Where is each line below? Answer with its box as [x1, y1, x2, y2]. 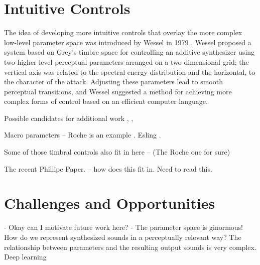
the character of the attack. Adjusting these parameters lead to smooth [4, 76, 223, 87]
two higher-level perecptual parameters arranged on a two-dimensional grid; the [4, 56, 249, 67]
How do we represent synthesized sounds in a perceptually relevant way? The [4, 231, 241, 242]
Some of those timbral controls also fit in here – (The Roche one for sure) [4, 147, 230, 157]
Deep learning [4, 251, 47, 262]
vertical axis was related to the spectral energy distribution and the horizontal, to [4, 66, 255, 77]
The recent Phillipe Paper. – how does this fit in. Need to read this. [4, 163, 212, 174]
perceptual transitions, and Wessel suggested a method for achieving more [4, 86, 232, 96]
